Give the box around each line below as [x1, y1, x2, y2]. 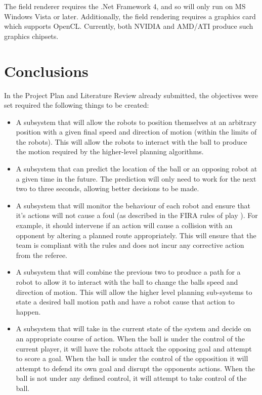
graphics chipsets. [4, 30, 59, 41]
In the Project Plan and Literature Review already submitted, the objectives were [4, 90, 258, 100]
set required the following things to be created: [4, 100, 149, 110]
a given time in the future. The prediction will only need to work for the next [16, 173, 256, 184]
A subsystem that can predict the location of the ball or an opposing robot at [16, 163, 257, 174]
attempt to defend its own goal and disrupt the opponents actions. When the [16, 363, 255, 373]
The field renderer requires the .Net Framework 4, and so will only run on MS [4, 1, 246, 11]
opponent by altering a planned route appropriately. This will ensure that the [16, 230, 256, 240]
